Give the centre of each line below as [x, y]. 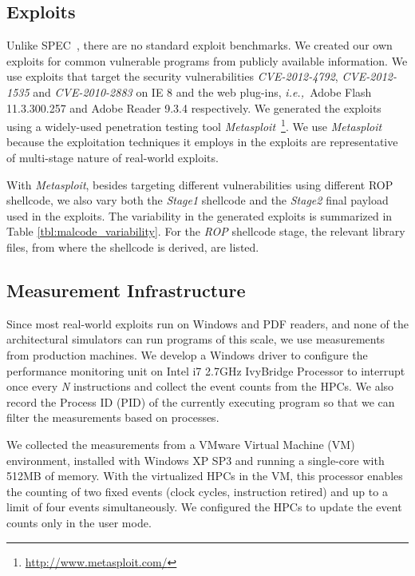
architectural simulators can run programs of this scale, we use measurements [196, 339]
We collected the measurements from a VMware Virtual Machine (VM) [181, 444]
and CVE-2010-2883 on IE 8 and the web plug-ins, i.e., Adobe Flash [202, 91]
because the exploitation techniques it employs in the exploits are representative [202, 142]
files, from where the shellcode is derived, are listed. [133, 246]
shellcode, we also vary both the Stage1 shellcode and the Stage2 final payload [198, 200]
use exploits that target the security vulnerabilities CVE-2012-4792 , [172, 76]
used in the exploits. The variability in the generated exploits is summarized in [200, 215]
